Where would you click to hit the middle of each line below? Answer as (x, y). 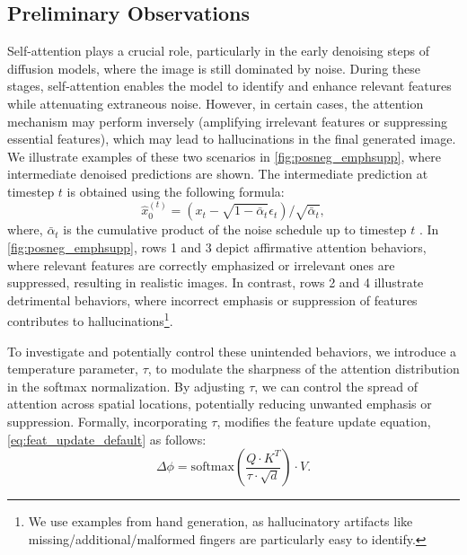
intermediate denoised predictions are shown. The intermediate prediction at (218, 174)
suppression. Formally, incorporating (107, 421)
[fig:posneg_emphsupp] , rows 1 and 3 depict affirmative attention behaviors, (217, 247)
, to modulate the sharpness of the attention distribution (304, 369)
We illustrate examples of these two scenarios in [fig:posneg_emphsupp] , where (224, 156)
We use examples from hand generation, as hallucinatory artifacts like (220, 521)
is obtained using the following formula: (176, 191)
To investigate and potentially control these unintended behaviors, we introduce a (232, 351)
